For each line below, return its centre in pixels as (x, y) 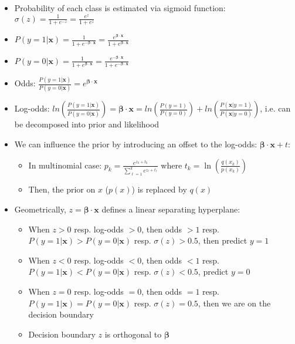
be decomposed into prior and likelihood (87, 124)
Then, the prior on (62, 189)
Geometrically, (40, 209)
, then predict (223, 240)
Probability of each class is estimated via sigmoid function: (120, 8)
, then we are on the (234, 303)
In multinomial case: (65, 165)
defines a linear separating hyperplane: (171, 209)
